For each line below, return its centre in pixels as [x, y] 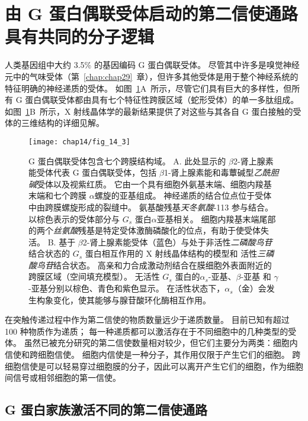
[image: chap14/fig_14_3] [79, 142]
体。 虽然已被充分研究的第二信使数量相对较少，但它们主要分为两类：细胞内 [151, 343]
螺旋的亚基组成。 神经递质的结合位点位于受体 [183, 195]
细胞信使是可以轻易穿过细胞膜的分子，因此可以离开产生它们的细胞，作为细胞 [154, 366]
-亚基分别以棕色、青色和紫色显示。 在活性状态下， [127, 288]
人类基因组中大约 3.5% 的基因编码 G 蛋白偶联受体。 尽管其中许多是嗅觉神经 [152, 65]
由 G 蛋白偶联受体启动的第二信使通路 [151, 13]
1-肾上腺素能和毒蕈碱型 [209, 172]
